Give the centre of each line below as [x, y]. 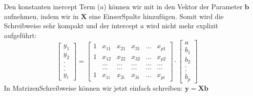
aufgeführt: [20, 35]
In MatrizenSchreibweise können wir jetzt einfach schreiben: [93, 87]
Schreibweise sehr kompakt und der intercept [71, 26]
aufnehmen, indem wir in [41, 16]
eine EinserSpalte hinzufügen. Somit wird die [156, 16]
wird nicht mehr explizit [182, 26]
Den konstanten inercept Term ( [52, 6]
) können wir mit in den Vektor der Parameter [173, 6]
